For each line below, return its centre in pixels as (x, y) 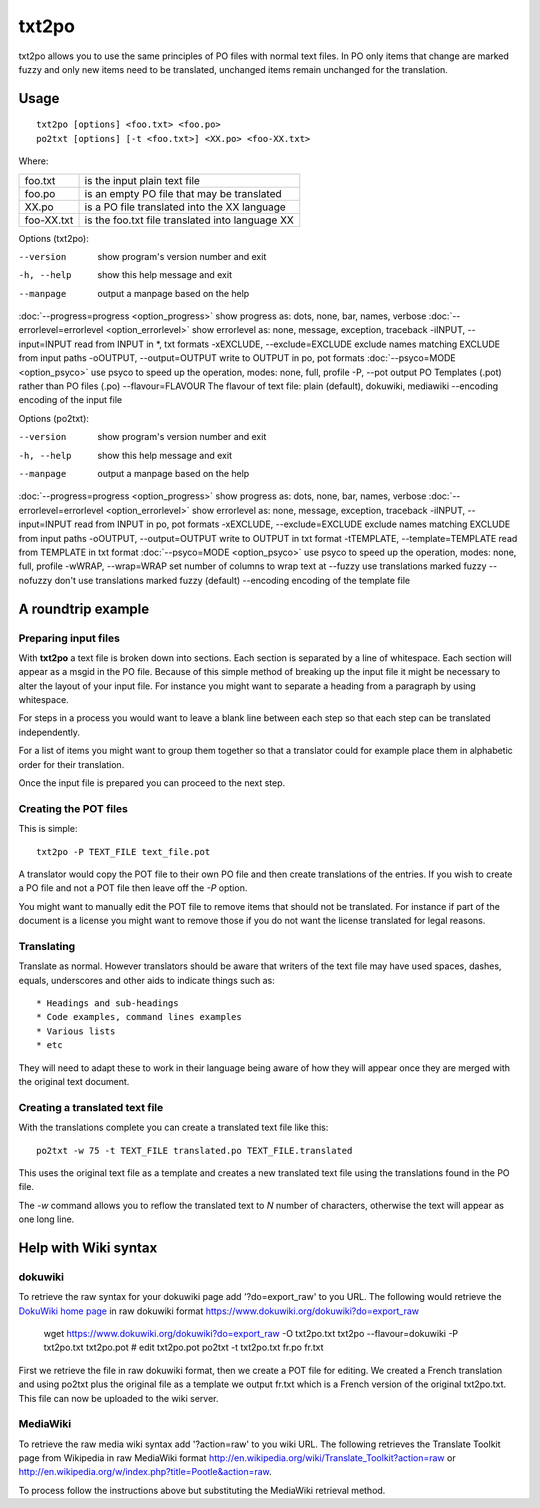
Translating (47, 946)
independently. (49, 732)
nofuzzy (35, 580)
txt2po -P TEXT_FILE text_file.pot (123, 851)
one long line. (46, 1219)
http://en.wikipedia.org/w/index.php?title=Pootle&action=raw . (145, 1472)
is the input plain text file (142, 180)
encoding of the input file (70, 400)
